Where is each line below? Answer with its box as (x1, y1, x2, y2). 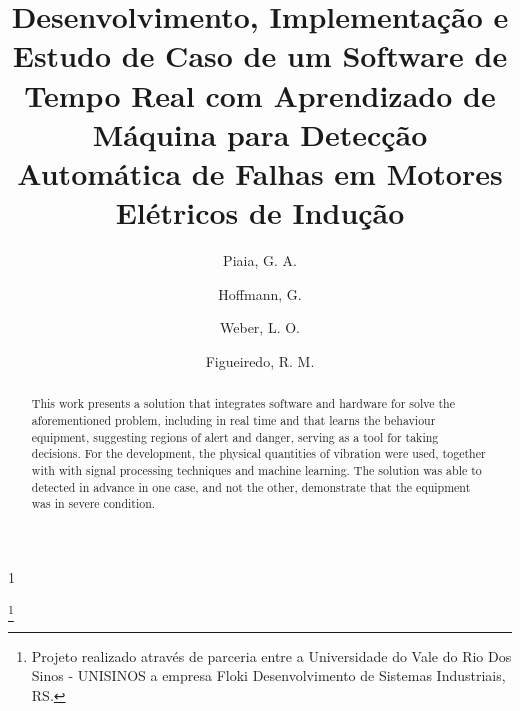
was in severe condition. (31, 495, 156, 512)
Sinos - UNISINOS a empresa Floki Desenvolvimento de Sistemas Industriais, (31, 665, 506, 686)
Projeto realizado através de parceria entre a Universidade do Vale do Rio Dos (31, 645, 512, 666)
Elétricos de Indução (115, 192, 405, 233)
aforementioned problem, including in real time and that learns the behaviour (31, 411, 436, 428)
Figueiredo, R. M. (205, 350, 315, 371)
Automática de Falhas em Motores (17, 152, 503, 193)
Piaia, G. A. (223, 250, 297, 271)
